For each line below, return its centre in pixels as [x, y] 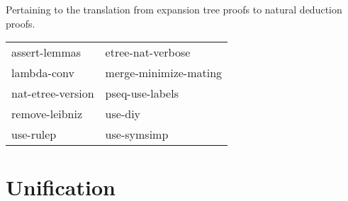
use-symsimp [137, 134]
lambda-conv [43, 73]
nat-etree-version [53, 93]
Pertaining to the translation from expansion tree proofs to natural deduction [174, 9]
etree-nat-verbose [148, 52]
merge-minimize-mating [164, 73]
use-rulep [34, 134]
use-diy [123, 114]
